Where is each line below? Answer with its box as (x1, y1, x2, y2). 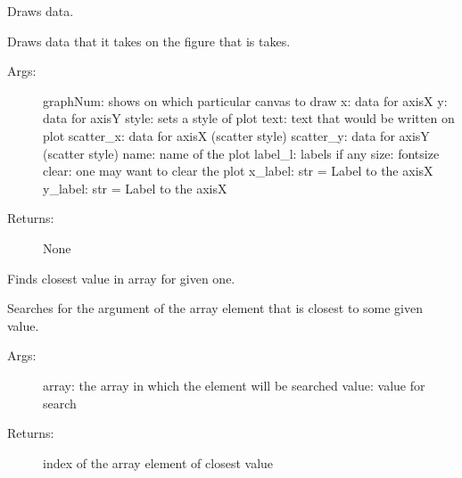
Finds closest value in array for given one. (7, 268, 235, 287)
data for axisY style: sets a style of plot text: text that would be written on (43, 109, 455, 128)
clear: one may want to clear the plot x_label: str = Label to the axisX (43, 161, 433, 180)
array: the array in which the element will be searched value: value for (43, 375, 425, 394)
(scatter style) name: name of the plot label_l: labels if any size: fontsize (43, 144, 440, 162)
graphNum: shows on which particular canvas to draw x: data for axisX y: (43, 91, 448, 110)
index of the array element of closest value (43, 453, 274, 472)
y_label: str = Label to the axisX (43, 178, 227, 197)
